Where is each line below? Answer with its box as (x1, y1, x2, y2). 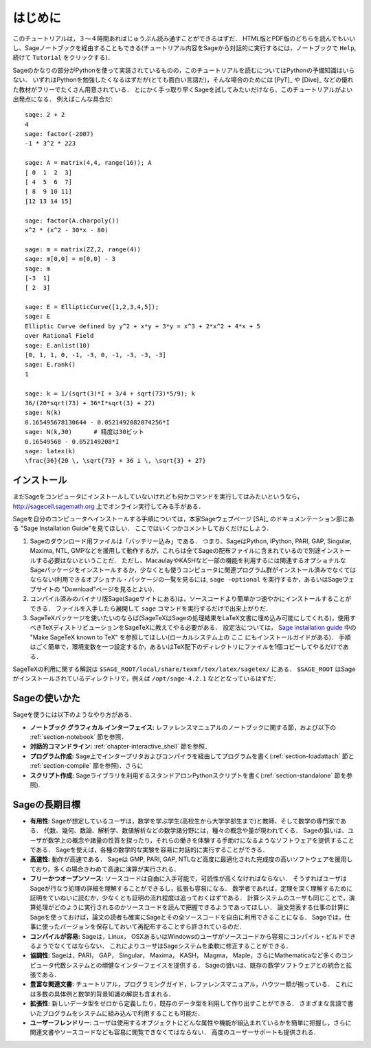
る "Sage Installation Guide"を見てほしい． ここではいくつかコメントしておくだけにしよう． (12, 524, 273, 532)
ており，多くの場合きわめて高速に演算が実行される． (30, 865, 180, 873)
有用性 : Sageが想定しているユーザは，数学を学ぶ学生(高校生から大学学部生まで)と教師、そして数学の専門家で (30, 817, 341, 825)
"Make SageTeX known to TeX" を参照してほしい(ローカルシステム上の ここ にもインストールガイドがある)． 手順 (30, 633, 351, 641)
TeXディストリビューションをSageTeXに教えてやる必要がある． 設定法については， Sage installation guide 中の (41, 624, 357, 632)
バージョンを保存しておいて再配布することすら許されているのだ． (59, 922, 246, 931)
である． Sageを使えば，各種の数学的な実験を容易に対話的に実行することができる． (30, 845, 269, 854)
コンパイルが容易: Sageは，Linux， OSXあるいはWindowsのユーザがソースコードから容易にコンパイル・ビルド (30, 932, 344, 940)
